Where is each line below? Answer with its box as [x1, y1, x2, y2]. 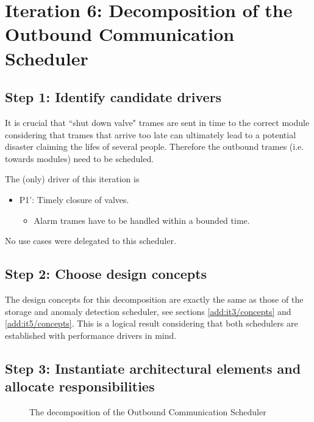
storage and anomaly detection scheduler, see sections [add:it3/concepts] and [5, 305, 291, 317]
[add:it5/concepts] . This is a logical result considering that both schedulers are [5, 317, 298, 330]
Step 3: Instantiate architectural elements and [5, 358, 301, 377]
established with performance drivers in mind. [5, 328, 177, 341]
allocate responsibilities [5, 377, 155, 396]
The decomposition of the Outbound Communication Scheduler [29, 405, 266, 418]
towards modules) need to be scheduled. [5, 152, 154, 165]
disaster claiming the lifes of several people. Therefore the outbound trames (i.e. [5, 140, 304, 153]
